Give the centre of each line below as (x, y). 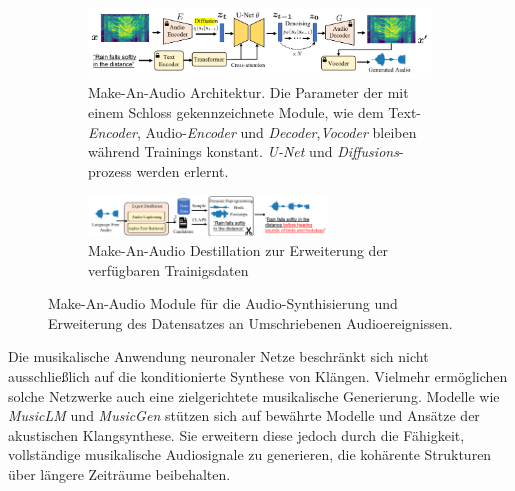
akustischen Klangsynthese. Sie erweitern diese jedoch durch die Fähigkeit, (236, 434)
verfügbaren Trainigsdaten (168, 269)
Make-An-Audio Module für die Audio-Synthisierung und (223, 303)
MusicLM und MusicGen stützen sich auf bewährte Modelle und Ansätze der (244, 415)
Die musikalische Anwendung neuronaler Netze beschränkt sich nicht (218, 356)
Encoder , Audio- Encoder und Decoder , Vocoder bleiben (252, 131)
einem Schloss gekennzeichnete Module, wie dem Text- (254, 112)
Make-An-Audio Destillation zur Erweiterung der (238, 249)
